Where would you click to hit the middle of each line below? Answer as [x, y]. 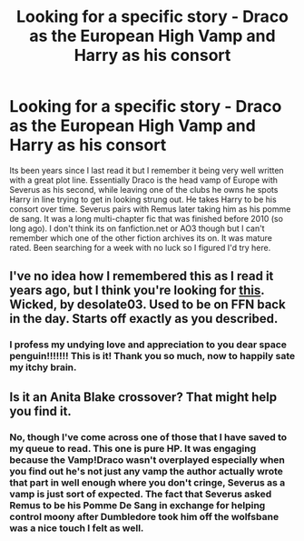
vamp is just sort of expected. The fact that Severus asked [141, 494]
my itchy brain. [43, 367]
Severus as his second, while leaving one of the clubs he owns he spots [144, 189]
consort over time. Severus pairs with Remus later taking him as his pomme [150, 209]
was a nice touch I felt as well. [77, 527]
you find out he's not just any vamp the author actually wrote [146, 471]
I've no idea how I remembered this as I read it [142, 276]
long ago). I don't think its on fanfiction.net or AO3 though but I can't [137, 228]
